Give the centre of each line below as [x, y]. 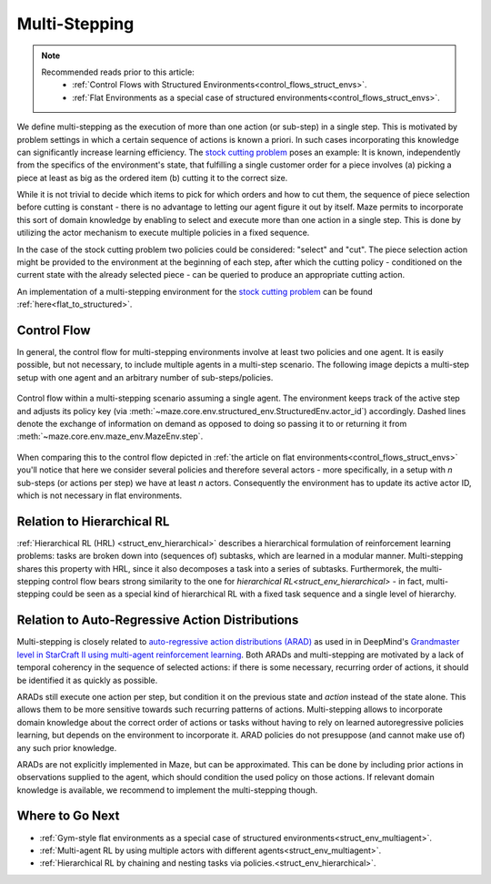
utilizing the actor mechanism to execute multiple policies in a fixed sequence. [163, 233]
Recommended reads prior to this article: [118, 72]
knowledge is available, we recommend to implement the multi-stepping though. [167, 790]
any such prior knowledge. [67, 747]
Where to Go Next [68, 816]
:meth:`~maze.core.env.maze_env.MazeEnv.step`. [110, 436]
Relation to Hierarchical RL [93, 521]
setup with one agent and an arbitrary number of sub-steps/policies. [145, 377]
